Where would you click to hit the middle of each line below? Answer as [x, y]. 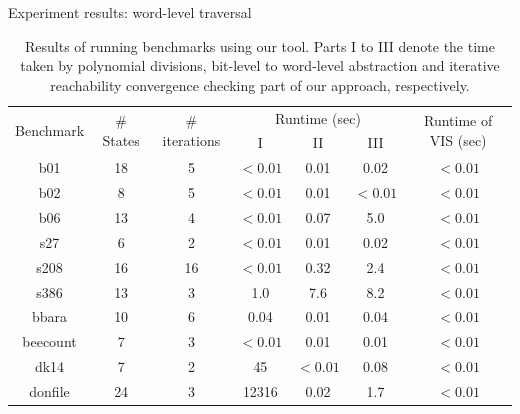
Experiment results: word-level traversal [130, 12]
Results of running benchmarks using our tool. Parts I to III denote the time [260, 45]
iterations [191, 139]
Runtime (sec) [318, 117]
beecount [49, 341]
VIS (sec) [458, 139]
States [121, 139]
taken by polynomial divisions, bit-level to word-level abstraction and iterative [260, 65]
